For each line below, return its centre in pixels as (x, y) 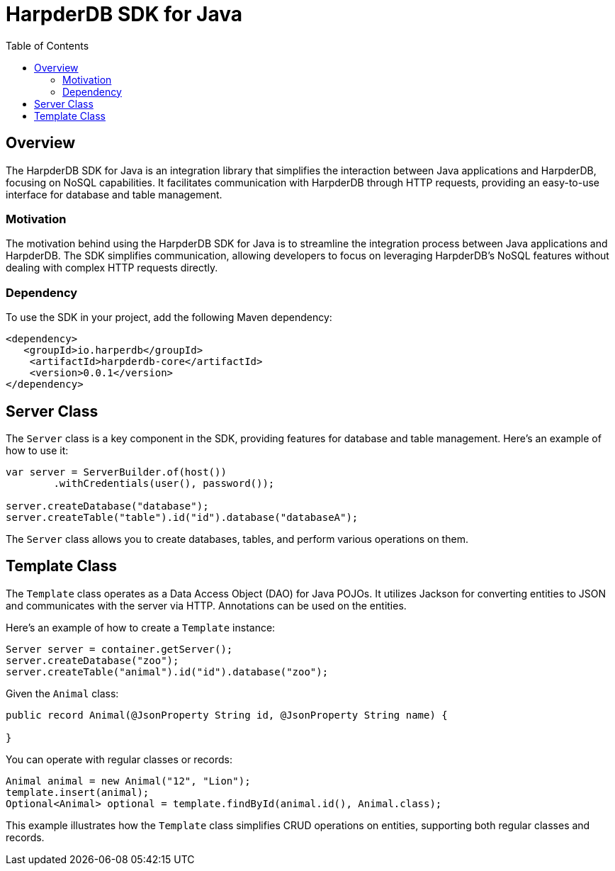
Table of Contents (47, 45)
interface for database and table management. (114, 194)
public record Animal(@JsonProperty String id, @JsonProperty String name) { (227, 715)
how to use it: (37, 450)
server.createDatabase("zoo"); (92, 660)
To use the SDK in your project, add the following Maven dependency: (169, 318)
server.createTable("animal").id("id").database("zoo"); (167, 671)
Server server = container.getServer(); (119, 649)
